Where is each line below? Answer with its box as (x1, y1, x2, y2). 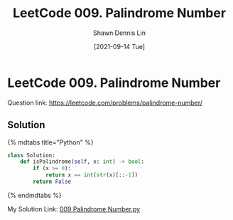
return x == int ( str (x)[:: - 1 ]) (45, 172, 139, 179)
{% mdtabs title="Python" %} (7, 137, 94, 147)
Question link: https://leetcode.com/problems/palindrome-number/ (7, 98, 203, 107)
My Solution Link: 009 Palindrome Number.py (7, 204, 141, 213)
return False (33, 178, 72, 185)
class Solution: (7, 152, 55, 159)
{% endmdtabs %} (7, 191, 62, 199)
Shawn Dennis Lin (93, 28, 146, 37)
